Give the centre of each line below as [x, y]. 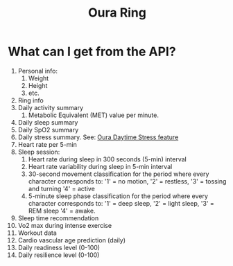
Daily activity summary [51, 107]
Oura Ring [117, 13]
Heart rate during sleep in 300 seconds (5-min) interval [107, 159]
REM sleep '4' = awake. [62, 211]
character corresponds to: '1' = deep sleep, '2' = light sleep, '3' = [121, 203]
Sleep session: [39, 152]
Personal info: [38, 71]
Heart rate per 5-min [47, 144]
